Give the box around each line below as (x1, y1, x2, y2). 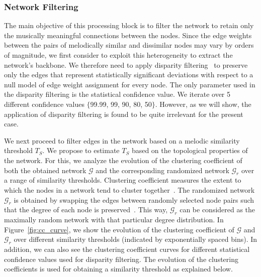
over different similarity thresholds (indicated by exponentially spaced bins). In (14, 234, 257, 244)
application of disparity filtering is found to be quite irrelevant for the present (4, 108, 243, 119)
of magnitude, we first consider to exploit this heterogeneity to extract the (4, 50, 233, 60)
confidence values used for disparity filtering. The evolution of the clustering (4, 253, 238, 264)
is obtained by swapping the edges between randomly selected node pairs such (14, 194, 254, 205)
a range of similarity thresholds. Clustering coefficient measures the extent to (4, 175, 241, 185)
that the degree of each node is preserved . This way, (4, 204, 168, 215)
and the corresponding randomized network (96, 165, 229, 175)
